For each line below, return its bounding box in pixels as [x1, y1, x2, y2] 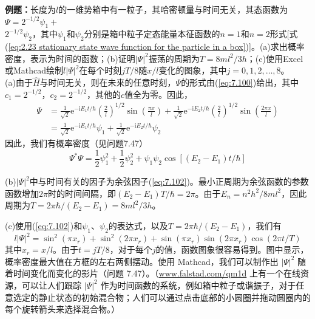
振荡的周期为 [148, 52, 200, 64]
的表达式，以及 [108, 219, 168, 232]
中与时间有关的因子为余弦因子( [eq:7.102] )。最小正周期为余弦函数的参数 [29, 175, 309, 188]
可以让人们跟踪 [21, 278, 81, 291]
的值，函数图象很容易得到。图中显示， [155, 243, 309, 256]
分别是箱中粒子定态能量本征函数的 [84, 27, 220, 40]
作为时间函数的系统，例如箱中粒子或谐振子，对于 [100, 278, 296, 291]
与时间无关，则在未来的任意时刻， [39, 76, 176, 89]
